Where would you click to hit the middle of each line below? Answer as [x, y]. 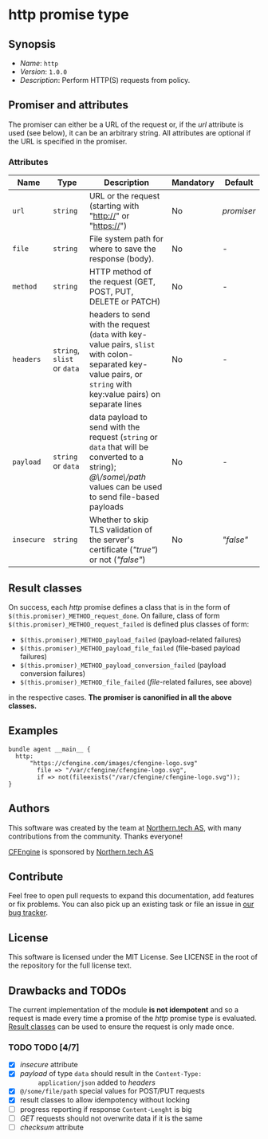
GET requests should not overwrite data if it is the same [111, 1118]
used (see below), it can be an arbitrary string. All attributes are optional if [130, 132]
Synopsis [32, 44]
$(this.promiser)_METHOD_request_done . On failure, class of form [114, 615]
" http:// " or [109, 216]
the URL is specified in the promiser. [68, 141]
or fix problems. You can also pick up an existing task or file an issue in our [131, 904]
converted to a [116, 458]
